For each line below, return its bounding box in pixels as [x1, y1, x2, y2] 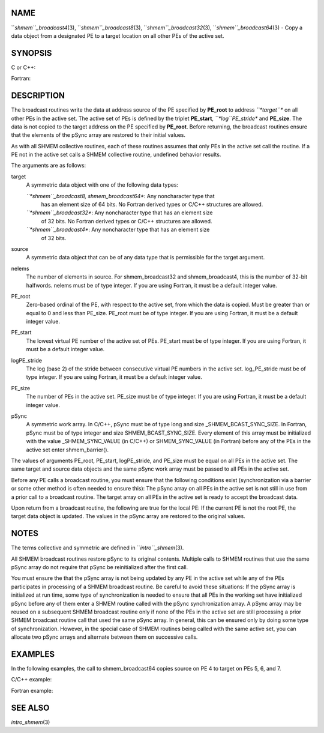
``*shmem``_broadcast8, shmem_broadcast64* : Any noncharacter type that [26, 192, 215, 199]
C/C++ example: [11, 676, 52, 683]
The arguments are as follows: [11, 162, 86, 169]
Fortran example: [11, 687, 53, 694]
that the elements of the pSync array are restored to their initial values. [11, 131, 186, 139]
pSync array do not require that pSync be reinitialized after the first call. [11, 563, 188, 570]
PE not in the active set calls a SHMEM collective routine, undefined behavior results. [11, 151, 221, 158]
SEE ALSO [11, 702, 50, 713]
